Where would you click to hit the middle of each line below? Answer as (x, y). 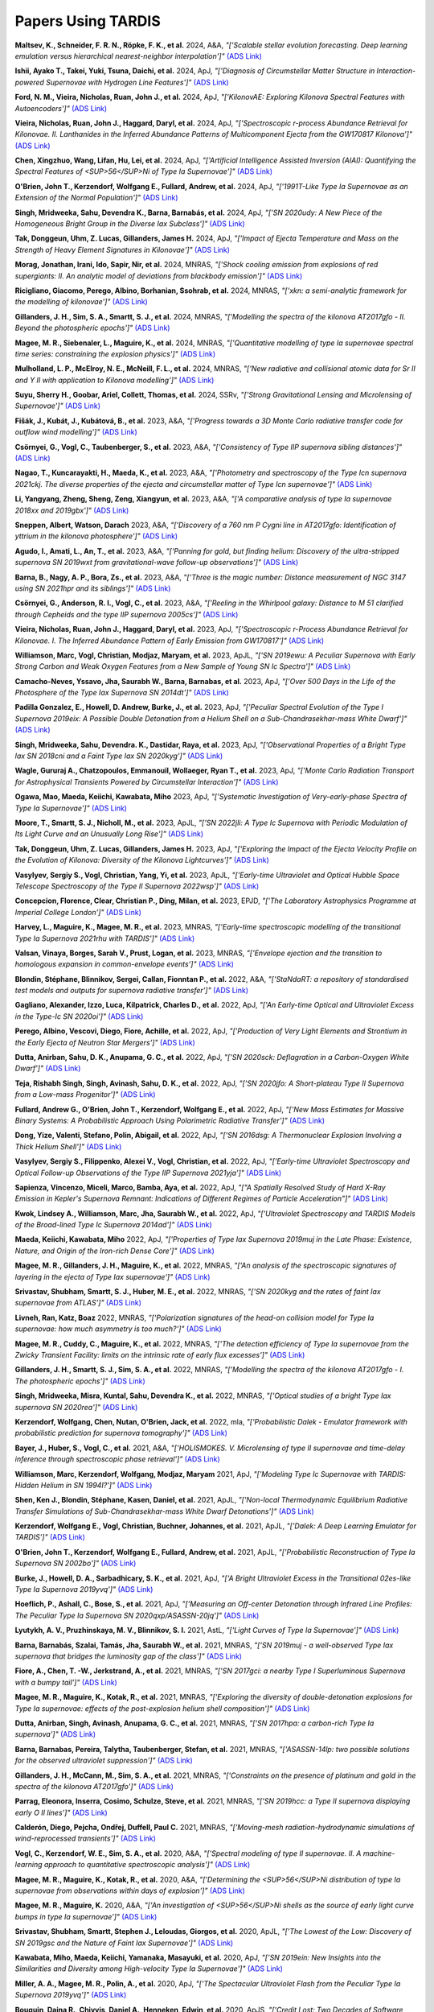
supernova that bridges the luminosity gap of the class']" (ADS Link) (129, 1656)
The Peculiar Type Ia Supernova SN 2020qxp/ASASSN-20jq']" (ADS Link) (137, 1615)
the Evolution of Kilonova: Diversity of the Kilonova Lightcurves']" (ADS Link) (142, 860)
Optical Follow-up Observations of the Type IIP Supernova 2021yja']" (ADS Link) (148, 1173)
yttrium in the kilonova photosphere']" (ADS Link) (96, 536)
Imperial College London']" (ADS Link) (78, 912)
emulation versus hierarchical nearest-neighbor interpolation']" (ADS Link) (139, 56)
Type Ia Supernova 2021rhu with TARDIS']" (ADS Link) (105, 938)
